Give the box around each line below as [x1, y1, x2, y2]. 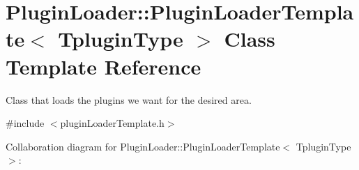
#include [6, 116, 45, 130]
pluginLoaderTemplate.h [60, 116, 165, 130]
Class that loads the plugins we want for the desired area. [6, 92, 252, 107]
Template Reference [6, 52, 201, 80]
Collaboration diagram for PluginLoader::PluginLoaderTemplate [6, 139, 280, 153]
